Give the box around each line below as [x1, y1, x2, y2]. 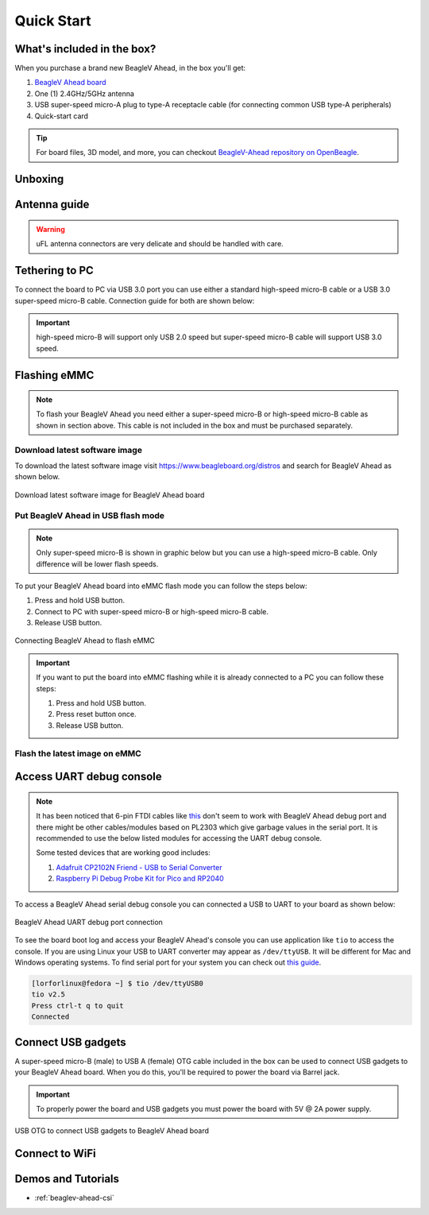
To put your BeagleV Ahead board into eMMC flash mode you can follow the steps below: [14, 581, 307, 590]
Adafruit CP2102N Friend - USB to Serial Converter [56, 862, 222, 872]
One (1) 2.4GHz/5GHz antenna [34, 88, 135, 99]
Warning [36, 224, 65, 234]
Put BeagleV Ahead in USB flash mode [14, 509, 165, 520]
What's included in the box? [14, 42, 157, 56]
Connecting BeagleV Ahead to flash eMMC [14, 636, 155, 645]
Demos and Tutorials [14, 1172, 119, 1186]
